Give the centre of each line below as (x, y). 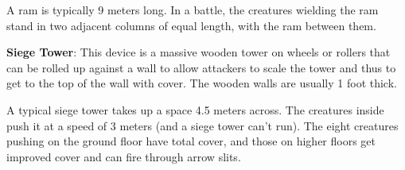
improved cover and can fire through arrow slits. (124, 156)
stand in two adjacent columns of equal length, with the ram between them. (191, 25)
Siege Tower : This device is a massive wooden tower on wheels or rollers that (199, 52)
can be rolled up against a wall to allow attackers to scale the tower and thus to (201, 67)
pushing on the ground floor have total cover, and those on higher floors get (191, 141)
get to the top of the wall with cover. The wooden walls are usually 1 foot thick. (202, 83)
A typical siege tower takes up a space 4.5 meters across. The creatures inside (195, 109)
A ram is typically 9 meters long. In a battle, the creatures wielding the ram (193, 10)
